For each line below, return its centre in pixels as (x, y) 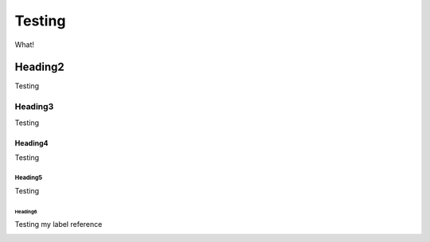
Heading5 (29, 178)
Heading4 (31, 142)
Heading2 (40, 67)
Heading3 (34, 107)
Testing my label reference (59, 224)
